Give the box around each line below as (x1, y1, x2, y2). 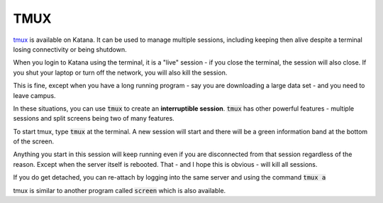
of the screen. (13, 137, 55, 146)
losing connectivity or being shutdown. (13, 45, 127, 53)
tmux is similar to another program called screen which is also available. (13, 186, 226, 194)
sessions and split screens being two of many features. (13, 114, 175, 123)
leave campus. (13, 91, 56, 99)
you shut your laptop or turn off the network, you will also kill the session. (13, 68, 228, 77)
